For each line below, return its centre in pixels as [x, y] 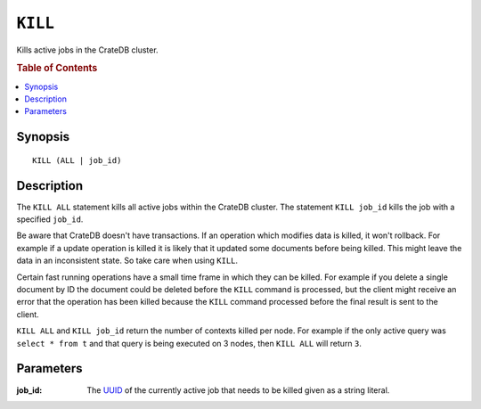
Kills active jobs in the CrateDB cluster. [88, 50]
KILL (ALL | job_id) [77, 160]
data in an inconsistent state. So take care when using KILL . [127, 261]
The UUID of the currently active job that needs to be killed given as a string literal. [238, 390]
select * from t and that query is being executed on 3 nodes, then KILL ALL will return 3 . [189, 343]
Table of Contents [57, 69]
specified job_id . [50, 219]
